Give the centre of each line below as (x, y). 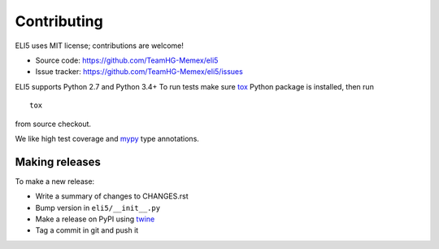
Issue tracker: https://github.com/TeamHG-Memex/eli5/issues (139, 72)
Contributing (59, 21)
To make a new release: (55, 181)
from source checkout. (53, 124)
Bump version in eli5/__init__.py (98, 207)
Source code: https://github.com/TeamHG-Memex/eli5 (127, 60)
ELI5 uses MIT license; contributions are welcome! (100, 46)
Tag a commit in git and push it (87, 230)
